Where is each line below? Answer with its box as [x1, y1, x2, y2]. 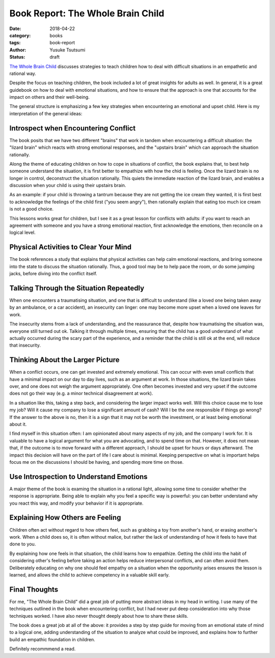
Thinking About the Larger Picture [9, 356, 120, 364]
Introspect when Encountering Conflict [9, 124, 136, 133]
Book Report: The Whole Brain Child [9, 8, 164, 19]
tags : [9, 40, 21, 46]
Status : [9, 54, 25, 60]
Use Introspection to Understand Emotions [9, 472, 148, 481]
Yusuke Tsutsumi [49, 46, 86, 53]
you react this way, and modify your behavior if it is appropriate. [9, 500, 144, 506]
